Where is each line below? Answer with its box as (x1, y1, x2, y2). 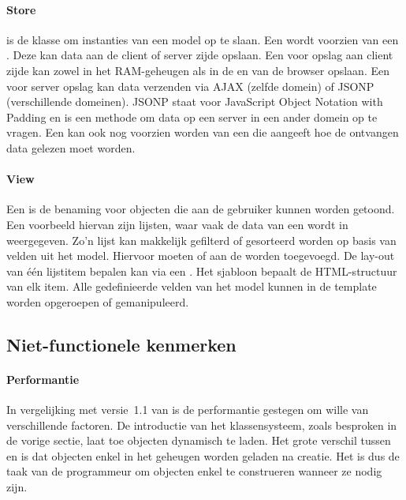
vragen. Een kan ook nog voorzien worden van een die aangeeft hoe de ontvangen (6, 124, 399, 141)
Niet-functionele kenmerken (6, 332, 237, 356)
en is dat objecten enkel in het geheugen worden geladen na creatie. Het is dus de (6, 447, 400, 464)
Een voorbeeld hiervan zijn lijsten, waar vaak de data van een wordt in (6, 216, 348, 232)
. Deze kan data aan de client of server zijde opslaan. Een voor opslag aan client (6, 47, 393, 63)
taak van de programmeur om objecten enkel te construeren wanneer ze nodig (6, 463, 382, 479)
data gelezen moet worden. (6, 139, 136, 156)
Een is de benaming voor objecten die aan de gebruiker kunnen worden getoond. (6, 201, 395, 217)
